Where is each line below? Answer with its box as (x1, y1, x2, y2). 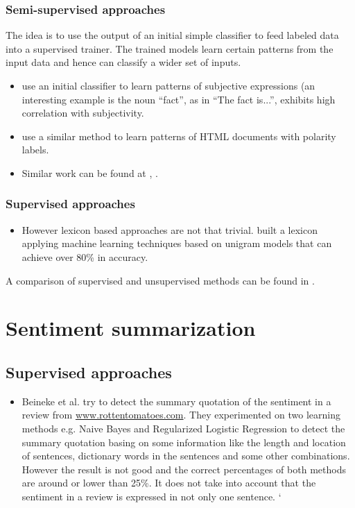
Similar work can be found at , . (21, 165, 158, 180)
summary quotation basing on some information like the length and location (21, 434, 346, 449)
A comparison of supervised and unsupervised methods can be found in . (6, 273, 315, 287)
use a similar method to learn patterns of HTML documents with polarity (21, 128, 336, 143)
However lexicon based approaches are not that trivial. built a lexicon (21, 222, 318, 237)
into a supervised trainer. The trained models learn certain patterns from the (6, 41, 334, 56)
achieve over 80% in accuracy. (21, 249, 148, 264)
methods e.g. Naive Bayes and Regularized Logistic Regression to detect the (21, 421, 345, 435)
